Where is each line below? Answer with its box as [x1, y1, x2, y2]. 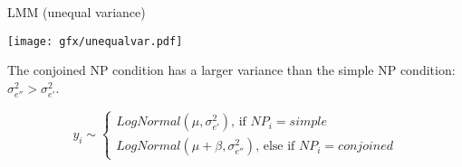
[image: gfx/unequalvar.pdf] [7, 34, 183, 48]
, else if [255, 140, 295, 153]
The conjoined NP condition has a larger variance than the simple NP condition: [7, 60, 456, 79]
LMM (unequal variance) [7, 3, 146, 21]
